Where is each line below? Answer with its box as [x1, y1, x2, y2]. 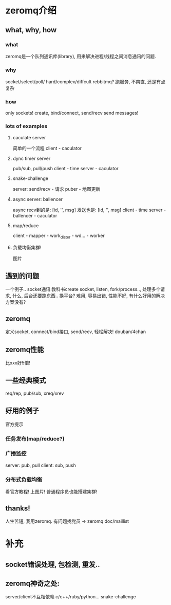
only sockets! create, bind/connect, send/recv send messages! [5, 110, 139, 116]
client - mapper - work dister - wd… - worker [12, 232, 105, 240]
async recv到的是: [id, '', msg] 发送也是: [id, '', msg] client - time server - [12, 207, 166, 213]
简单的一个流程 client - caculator [12, 145, 82, 151]
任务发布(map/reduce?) [5, 435, 65, 442]
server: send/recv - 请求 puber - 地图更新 [12, 186, 101, 192]
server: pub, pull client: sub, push [5, 462, 76, 468]
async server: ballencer [12, 196, 63, 202]
